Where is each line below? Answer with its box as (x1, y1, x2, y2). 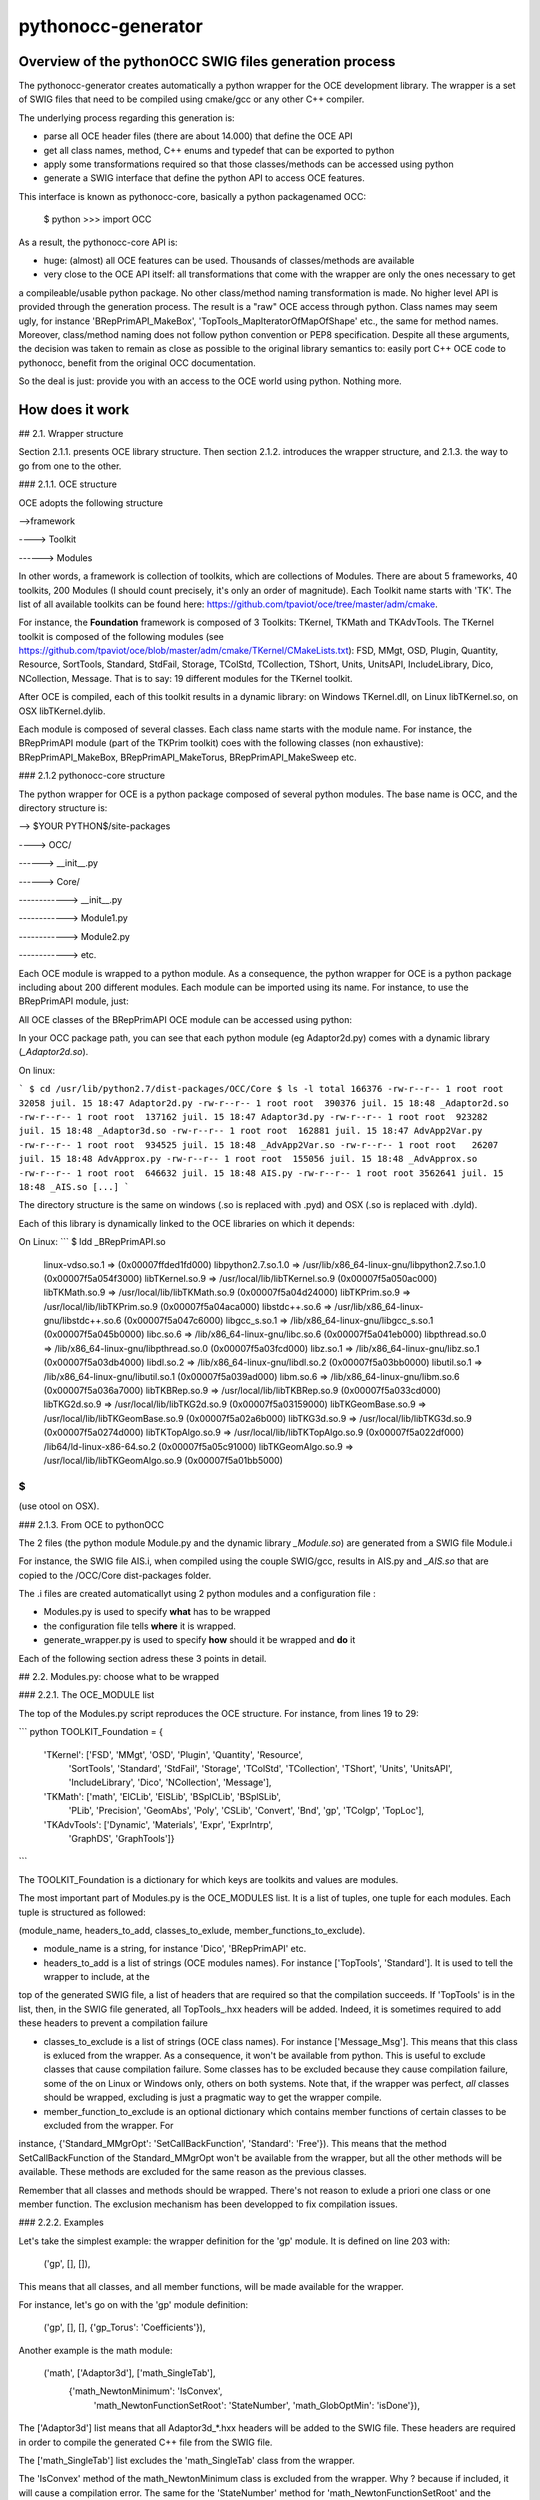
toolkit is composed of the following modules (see (18, 630, 225, 642)
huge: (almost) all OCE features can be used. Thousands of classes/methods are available (43, 254, 415, 266)
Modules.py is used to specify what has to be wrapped (43, 1606, 271, 1618)
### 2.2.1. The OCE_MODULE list (18, 1689, 155, 1701)
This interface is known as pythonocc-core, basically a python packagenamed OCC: (18, 190, 367, 202)
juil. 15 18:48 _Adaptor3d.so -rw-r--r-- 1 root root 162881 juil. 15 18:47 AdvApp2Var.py (18, 1125, 483, 1137)
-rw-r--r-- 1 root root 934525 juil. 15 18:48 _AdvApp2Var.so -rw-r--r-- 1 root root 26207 (18, 1139, 499, 1150)
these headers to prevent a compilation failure (18, 2017, 209, 2029)
